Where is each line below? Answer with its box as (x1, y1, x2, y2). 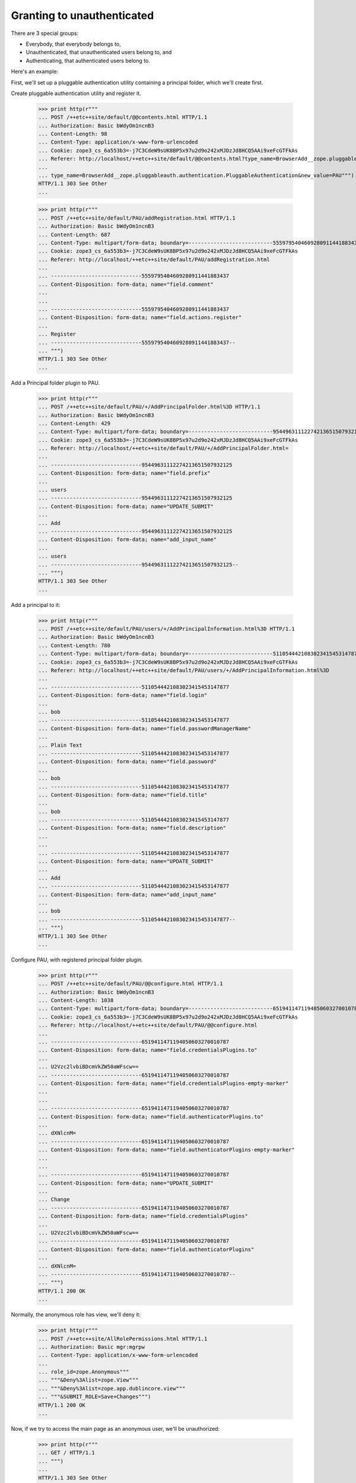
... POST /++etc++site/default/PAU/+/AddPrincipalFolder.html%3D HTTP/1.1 (38, 403, 261, 410)
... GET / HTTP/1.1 (38, 1449, 95, 1456)
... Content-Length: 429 (38, 420, 111, 427)
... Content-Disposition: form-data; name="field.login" (38, 692, 208, 699)
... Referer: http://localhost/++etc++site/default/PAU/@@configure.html (38, 1022, 258, 1029)
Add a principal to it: (11, 601, 61, 608)
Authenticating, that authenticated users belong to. (26, 57, 151, 64)
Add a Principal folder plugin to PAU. (11, 379, 100, 386)
